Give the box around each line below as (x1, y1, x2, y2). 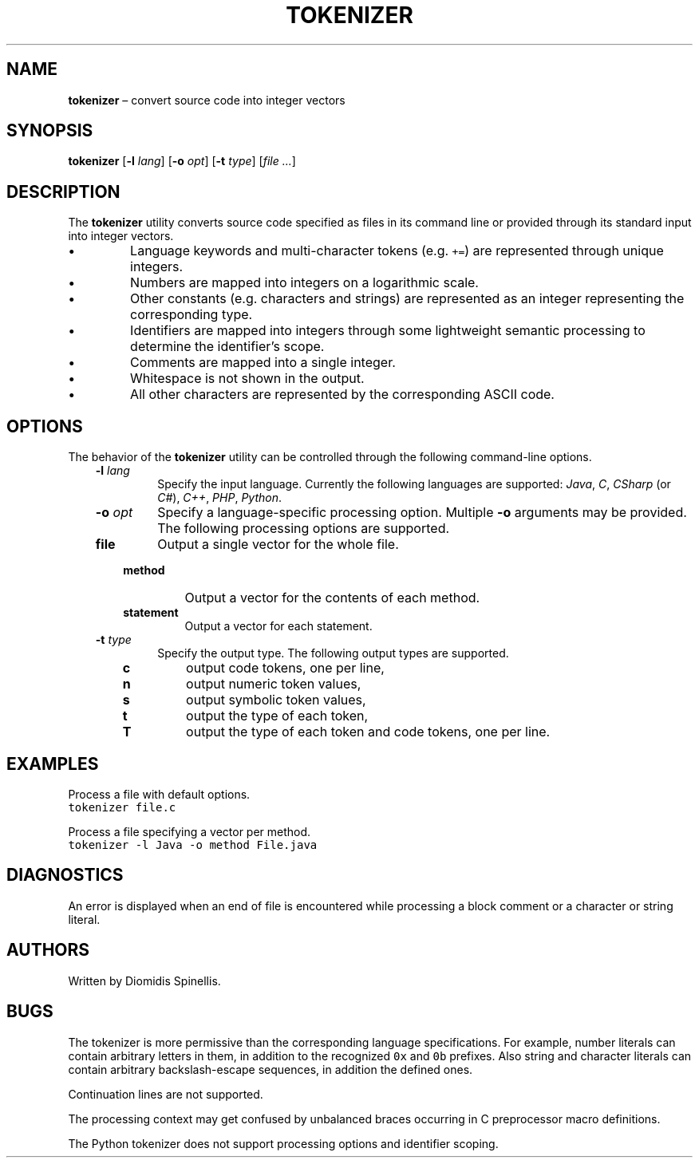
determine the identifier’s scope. (130, 338, 325, 355)
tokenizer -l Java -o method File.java (68, 838, 318, 851)
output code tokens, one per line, (186, 660, 385, 677)
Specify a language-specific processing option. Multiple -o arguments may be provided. (157, 504, 687, 521)
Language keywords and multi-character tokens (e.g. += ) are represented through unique (130, 243, 664, 259)
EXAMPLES (6, 753, 99, 774)
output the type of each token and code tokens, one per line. (186, 724, 551, 740)
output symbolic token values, (186, 692, 366, 708)
